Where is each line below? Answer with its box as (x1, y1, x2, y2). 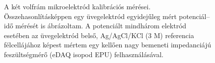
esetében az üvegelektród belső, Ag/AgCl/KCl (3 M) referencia (4, 30, 194, 40)
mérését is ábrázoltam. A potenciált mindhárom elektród (15, 21, 187, 31)
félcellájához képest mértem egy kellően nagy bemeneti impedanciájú (4, 40, 212, 50)
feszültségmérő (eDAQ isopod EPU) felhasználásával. (4, 49, 163, 59)
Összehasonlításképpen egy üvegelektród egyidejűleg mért (4, 11, 177, 21)
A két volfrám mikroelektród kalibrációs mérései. (4, 1, 151, 11)
